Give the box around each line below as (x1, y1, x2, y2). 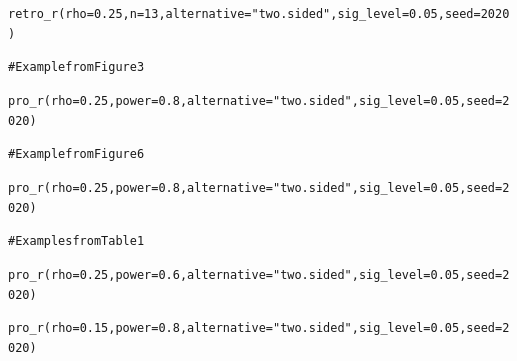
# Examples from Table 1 (8, 234, 145, 249)
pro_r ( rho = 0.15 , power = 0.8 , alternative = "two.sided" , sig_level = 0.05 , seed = (8, 321, 503, 336)
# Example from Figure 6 (8, 147, 145, 162)
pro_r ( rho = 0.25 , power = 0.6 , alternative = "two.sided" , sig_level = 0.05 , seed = (8, 267, 503, 282)
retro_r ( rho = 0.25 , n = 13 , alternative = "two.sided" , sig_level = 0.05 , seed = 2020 (8, 7, 510, 21)
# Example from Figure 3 (8, 60, 145, 75)
